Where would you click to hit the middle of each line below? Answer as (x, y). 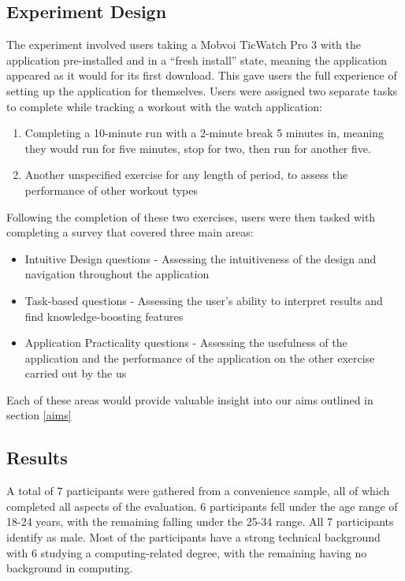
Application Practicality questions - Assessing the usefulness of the (186, 343)
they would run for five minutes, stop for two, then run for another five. (198, 148)
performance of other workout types (111, 190)
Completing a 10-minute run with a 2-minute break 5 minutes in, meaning (204, 133)
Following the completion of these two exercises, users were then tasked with (191, 216)
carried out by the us (76, 373)
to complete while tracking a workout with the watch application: (165, 106)
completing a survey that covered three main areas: (130, 232)
